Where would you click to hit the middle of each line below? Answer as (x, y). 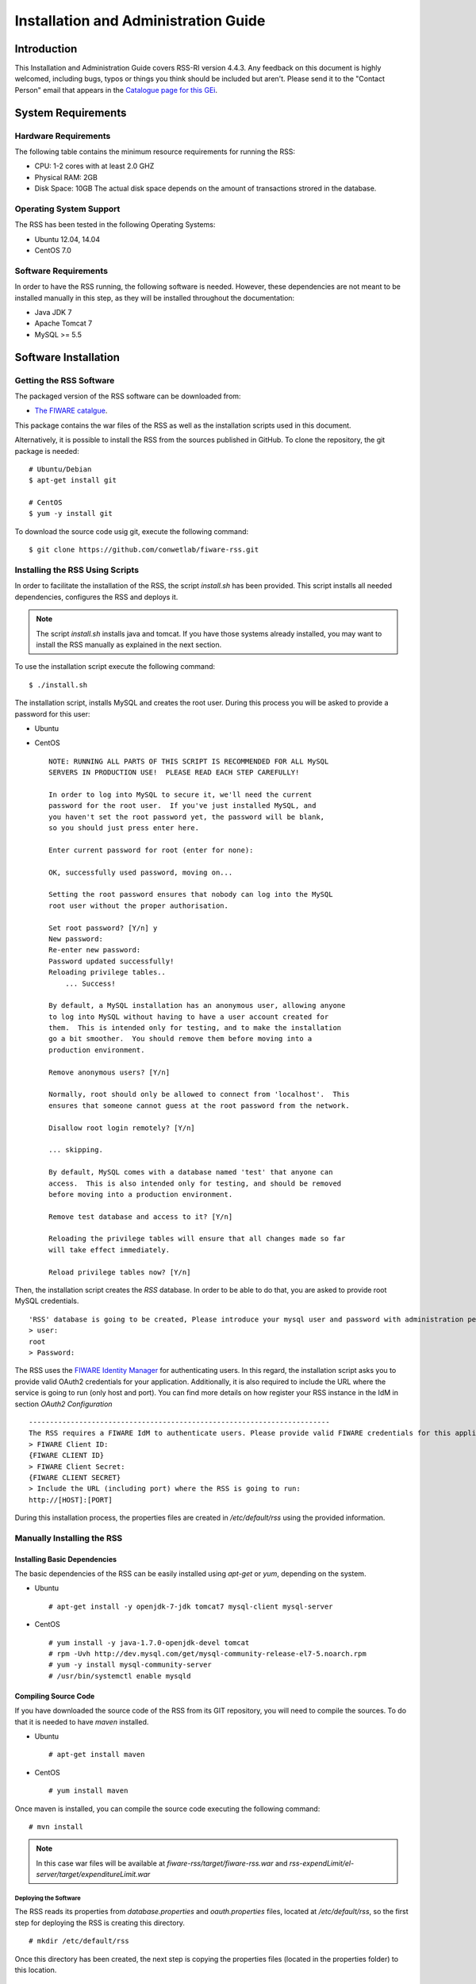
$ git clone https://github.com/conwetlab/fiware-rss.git (144, 550)
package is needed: (47, 451)
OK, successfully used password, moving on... (141, 872)
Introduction (46, 49)
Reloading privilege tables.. (107, 973)
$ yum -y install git (71, 513)
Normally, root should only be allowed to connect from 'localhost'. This (199, 1094)
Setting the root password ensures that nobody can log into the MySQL (191, 894)
